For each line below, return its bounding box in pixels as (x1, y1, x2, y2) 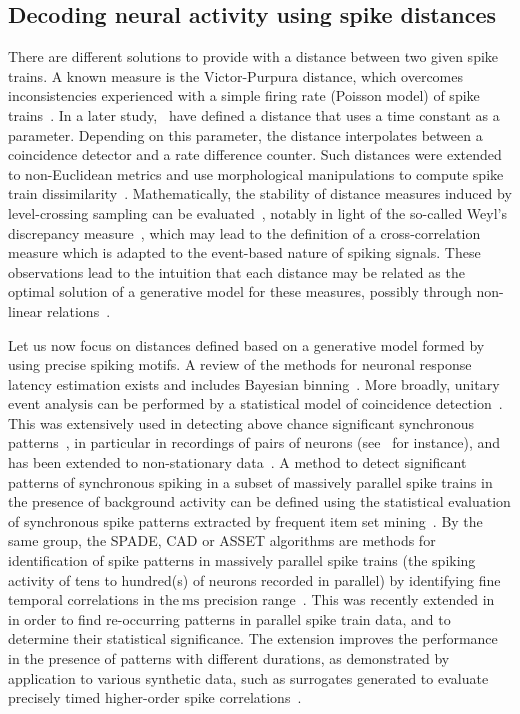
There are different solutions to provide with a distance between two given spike (8, 46, 499, 67)
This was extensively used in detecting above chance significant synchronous (8, 412, 475, 433)
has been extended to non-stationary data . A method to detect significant (8, 452, 467, 473)
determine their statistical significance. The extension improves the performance (8, 628, 498, 649)
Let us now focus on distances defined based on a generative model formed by (8, 334, 485, 355)
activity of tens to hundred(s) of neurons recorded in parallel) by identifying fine (8, 569, 501, 590)
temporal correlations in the (8, 589, 179, 610)
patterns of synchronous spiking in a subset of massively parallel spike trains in (8, 471, 493, 492)
